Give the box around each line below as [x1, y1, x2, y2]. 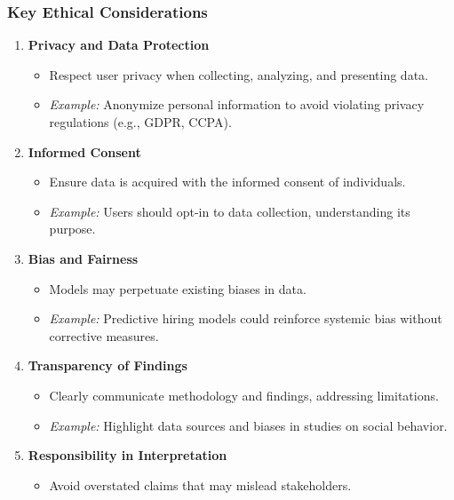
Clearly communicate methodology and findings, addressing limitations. [49, 385, 439, 404]
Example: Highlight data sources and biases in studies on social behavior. [49, 416, 448, 434]
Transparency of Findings [28, 356, 187, 375]
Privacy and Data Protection [28, 36, 210, 54]
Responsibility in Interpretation [28, 446, 227, 464]
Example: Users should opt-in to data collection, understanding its [49, 202, 410, 220]
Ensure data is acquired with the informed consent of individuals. [49, 172, 406, 191]
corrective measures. [49, 326, 159, 345]
